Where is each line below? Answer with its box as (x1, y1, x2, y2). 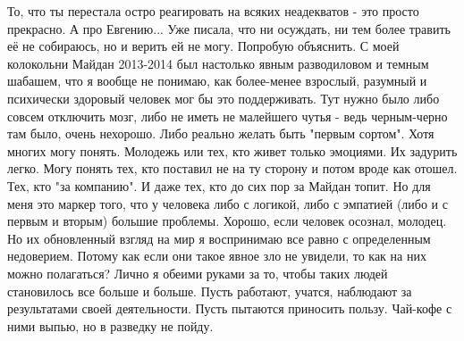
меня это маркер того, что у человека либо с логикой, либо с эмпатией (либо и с (7, 194, 448, 212)
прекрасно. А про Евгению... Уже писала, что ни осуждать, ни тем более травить (7, 19, 451, 37)
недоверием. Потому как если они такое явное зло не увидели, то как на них (7, 246, 426, 265)
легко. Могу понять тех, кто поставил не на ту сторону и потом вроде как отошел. (7, 159, 458, 178)
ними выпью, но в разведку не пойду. (7, 316, 214, 335)
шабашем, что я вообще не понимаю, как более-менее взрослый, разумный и (7, 71, 427, 90)
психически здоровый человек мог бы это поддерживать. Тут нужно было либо (7, 88, 440, 107)
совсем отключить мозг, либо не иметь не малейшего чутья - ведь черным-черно (7, 106, 448, 125)
